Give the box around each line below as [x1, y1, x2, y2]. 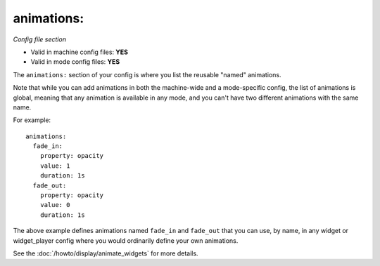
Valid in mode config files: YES [30, 58, 120, 66]
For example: [13, 116, 51, 124]
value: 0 [39, 201, 70, 209]
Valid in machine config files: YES [30, 48, 129, 56]
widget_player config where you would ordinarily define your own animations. [13, 236, 239, 245]
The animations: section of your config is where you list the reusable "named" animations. [13, 70, 281, 79]
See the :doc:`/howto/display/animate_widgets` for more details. [13, 249, 198, 258]
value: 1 [39, 161, 70, 170]
